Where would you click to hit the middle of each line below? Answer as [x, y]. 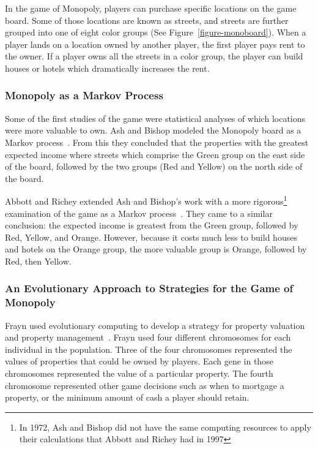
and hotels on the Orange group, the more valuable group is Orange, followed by [156, 249]
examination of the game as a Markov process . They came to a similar [139, 213]
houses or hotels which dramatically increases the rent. [107, 68]
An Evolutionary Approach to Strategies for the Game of [149, 288]
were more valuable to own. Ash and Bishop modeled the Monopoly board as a [153, 130]
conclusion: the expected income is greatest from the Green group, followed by [152, 225]
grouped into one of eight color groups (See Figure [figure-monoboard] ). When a [156, 32]
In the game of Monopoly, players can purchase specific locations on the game [151, 8]
